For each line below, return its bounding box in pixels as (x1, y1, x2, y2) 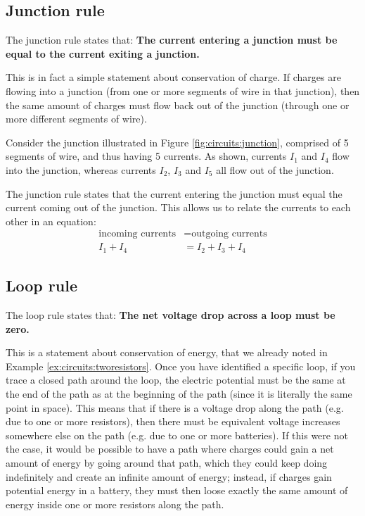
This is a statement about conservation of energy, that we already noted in (6, 345, 328, 360)
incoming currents (98, 229, 177, 239)
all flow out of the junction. (216, 162, 334, 177)
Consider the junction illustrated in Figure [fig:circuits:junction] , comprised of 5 (6, 134, 349, 149)
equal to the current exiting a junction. (6, 46, 200, 61)
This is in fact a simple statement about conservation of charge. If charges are (6, 70, 341, 84)
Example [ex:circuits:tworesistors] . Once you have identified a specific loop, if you (6, 358, 356, 373)
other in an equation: (6, 213, 96, 228)
